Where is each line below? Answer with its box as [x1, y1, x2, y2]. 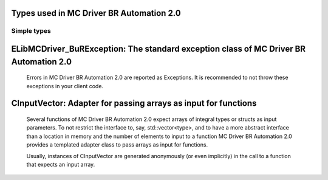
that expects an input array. [26, 161, 95, 168]
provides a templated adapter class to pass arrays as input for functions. [26, 141, 208, 148]
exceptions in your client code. [26, 82, 103, 89]
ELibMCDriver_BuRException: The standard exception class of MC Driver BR [11, 44, 306, 54]
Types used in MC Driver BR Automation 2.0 [11, 8, 182, 18]
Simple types [11, 27, 51, 35]
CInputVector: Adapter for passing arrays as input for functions [11, 98, 257, 109]
